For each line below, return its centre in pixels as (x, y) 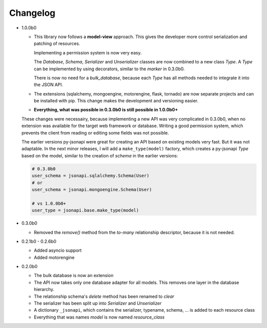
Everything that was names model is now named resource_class (99, 317)
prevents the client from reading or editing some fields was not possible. (95, 133)
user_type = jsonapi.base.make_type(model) (86, 211)
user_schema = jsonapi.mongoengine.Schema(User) (92, 189)
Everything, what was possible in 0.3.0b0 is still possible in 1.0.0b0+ (106, 110)
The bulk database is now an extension (74, 276)
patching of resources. (57, 44)
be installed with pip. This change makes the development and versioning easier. (116, 101)
